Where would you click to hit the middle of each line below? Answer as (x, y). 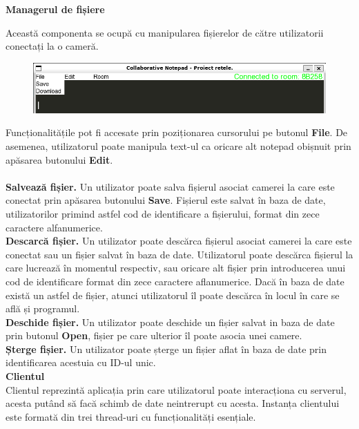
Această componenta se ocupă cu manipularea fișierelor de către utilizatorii (165, 32)
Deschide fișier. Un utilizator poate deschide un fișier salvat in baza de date (170, 322)
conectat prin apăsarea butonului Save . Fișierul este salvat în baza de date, (166, 200)
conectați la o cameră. (52, 46)
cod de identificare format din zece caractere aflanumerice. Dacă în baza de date (175, 281)
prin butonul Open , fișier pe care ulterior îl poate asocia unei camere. (154, 335)
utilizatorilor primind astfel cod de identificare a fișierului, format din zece (163, 213)
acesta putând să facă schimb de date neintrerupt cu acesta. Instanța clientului (173, 403)
